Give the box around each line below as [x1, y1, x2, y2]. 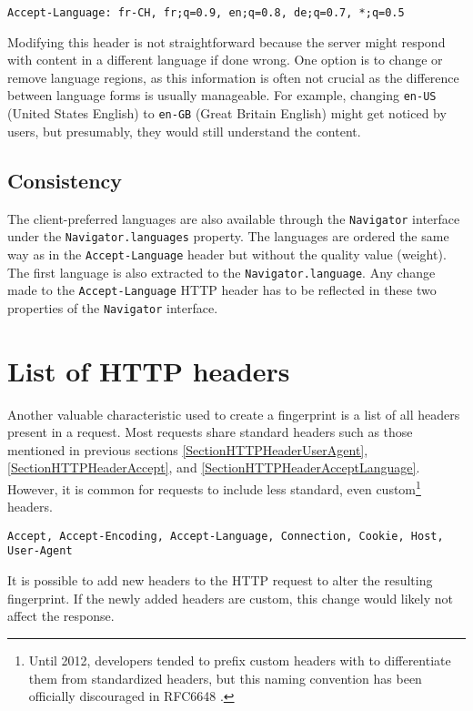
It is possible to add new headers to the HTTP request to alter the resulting [7, 571, 433, 590]
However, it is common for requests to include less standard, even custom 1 [7, 476, 421, 498]
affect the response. [7, 606, 115, 625]
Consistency [7, 166, 123, 194]
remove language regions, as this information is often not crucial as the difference [7, 67, 459, 86]
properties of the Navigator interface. [7, 298, 218, 317]
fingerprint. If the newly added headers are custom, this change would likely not [7, 588, 454, 607]
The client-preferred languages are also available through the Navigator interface [7, 208, 460, 228]
